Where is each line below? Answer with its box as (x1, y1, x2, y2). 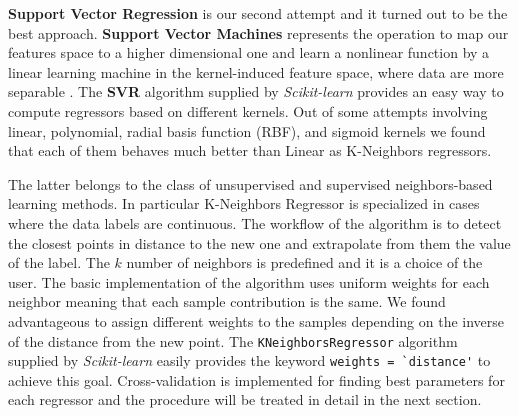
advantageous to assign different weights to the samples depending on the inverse (8, 310, 505, 331)
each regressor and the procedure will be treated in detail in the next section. (8, 389, 482, 410)
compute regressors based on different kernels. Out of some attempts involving (8, 100, 488, 121)
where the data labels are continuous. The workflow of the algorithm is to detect (8, 212, 502, 233)
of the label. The (8, 252, 110, 273)
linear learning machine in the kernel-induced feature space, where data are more (8, 61, 504, 82)
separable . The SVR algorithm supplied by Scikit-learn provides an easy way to (8, 81, 504, 102)
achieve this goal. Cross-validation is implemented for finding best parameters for (8, 369, 505, 390)
